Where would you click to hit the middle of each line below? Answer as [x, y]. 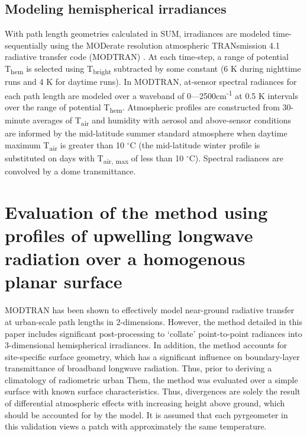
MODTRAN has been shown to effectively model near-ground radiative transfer [150, 310]
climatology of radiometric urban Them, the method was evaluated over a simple [151, 379]
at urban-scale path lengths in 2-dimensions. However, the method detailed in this [153, 321]
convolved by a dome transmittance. [70, 171]
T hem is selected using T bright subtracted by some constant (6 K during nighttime [153, 69]
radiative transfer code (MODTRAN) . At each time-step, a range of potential [147, 57]
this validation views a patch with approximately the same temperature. [136, 426]
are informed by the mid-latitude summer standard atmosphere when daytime [146, 133]
